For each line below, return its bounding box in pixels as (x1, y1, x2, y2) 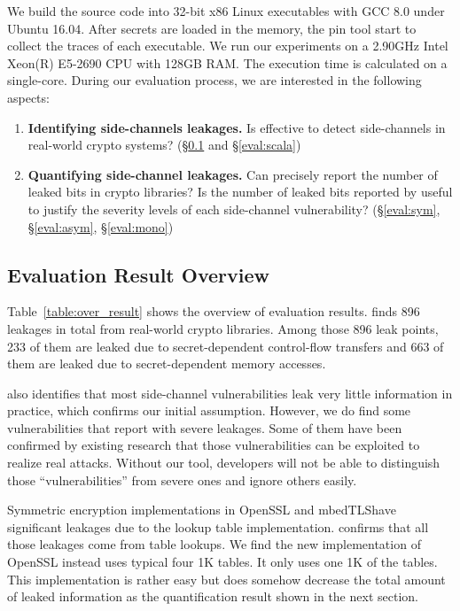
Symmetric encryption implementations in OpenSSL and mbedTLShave (7, 500, 396, 519)
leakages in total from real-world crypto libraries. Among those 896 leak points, (7, 319, 439, 337)
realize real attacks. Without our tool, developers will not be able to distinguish (7, 453, 441, 472)
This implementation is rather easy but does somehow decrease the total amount (7, 569, 446, 588)
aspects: (7, 88, 50, 106)
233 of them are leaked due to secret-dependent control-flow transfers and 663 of (7, 336, 444, 355)
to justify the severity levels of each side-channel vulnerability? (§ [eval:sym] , (27, 199, 441, 218)
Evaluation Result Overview (7, 260, 269, 288)
